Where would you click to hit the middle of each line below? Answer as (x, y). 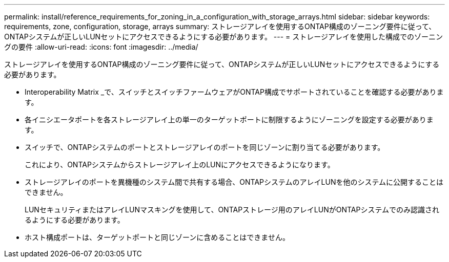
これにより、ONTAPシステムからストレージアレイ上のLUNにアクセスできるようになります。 (180, 165)
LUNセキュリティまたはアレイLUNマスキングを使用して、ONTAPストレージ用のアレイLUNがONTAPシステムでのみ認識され (232, 210)
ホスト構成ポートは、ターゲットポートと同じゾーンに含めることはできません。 (157, 237)
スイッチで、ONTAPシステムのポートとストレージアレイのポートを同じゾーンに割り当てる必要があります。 (205, 147)
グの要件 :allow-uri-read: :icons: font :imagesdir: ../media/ (101, 47)
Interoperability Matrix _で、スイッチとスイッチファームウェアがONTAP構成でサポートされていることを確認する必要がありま (234, 92)
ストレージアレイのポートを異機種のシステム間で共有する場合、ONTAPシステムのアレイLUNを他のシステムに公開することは (234, 182)
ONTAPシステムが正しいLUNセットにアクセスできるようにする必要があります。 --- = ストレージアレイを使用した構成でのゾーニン (224, 37)
